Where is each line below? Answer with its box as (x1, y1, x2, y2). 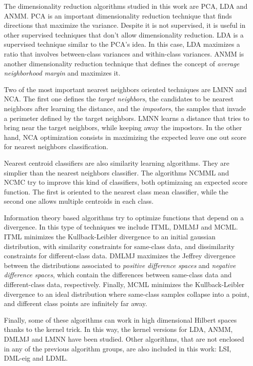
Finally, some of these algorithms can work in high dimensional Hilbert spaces (4, 314, 237, 325)
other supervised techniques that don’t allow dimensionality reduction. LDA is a (4, 29, 244, 39)
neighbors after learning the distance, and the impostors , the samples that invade (4, 103, 246, 113)
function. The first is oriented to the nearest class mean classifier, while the (4, 186, 229, 196)
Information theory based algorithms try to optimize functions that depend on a (4, 212, 244, 222)
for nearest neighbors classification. (4, 141, 108, 152)
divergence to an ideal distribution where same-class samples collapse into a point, (4, 289, 250, 299)
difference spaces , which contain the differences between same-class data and (4, 270, 232, 280)
